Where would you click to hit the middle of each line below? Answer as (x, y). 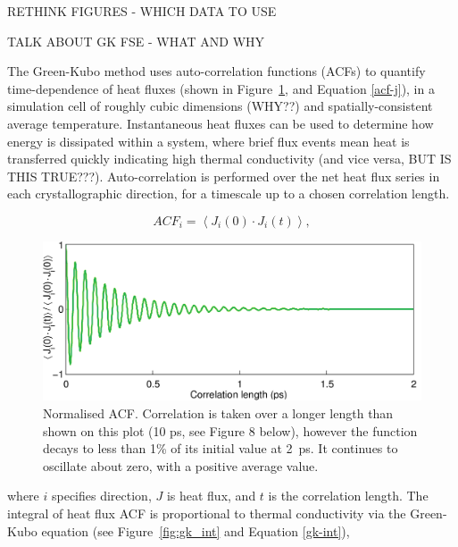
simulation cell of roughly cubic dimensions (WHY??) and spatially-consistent (220, 106)
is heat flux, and (211, 496)
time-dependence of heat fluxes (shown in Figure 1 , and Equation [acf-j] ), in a (221, 88)
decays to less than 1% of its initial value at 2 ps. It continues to (221, 448)
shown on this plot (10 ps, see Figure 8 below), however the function (230, 430)
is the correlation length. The (348, 496)
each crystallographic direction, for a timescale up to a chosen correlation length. (229, 194)
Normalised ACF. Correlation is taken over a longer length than (218, 412)
